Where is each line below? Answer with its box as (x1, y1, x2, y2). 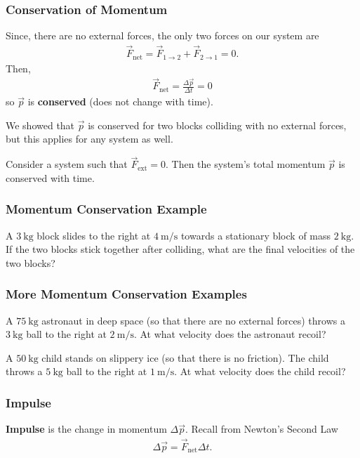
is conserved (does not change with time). (27, 94, 213, 109)
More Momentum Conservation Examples (6, 285, 247, 303)
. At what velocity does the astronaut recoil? (133, 327, 326, 341)
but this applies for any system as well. (6, 131, 173, 146)
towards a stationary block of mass (180, 228, 331, 242)
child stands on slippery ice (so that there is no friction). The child (41, 350, 329, 365)
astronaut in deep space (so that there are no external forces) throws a (41, 313, 345, 327)
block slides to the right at (36, 228, 151, 242)
